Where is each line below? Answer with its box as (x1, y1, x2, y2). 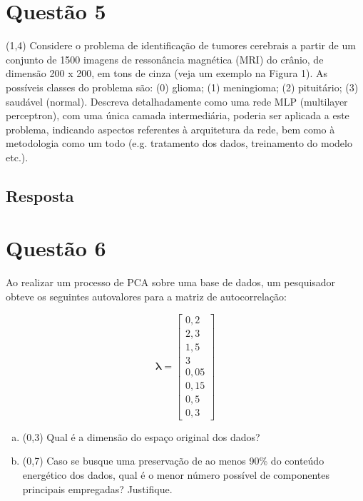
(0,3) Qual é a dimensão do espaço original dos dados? (22, 429, 260, 444)
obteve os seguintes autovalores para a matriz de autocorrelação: (6, 288, 287, 303)
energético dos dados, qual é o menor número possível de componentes (22, 467, 329, 482)
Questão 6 (6, 233, 106, 263)
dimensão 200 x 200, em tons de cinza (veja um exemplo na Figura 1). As (6, 66, 328, 81)
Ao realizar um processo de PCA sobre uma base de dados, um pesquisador (6, 275, 336, 290)
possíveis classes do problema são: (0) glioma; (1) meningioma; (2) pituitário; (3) (6, 79, 359, 94)
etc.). (6, 149, 29, 164)
